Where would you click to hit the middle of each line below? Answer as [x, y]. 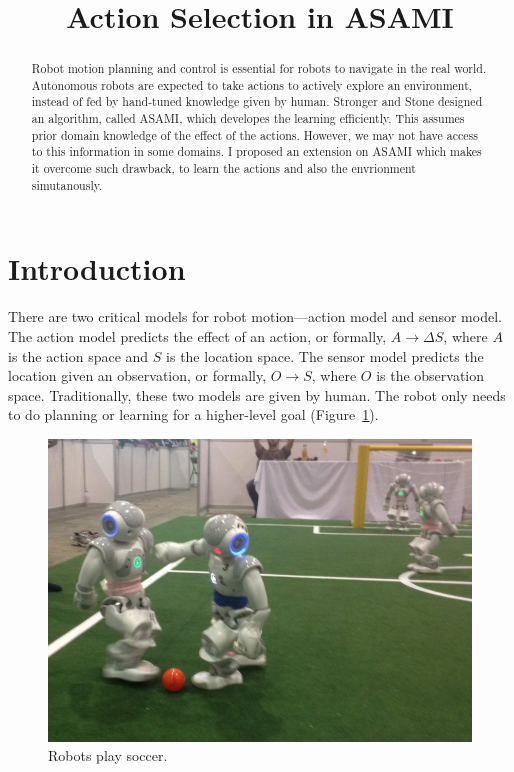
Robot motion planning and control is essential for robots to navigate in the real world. [259, 68]
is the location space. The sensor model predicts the [325, 355]
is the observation [430, 375]
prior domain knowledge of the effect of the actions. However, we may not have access [254, 134]
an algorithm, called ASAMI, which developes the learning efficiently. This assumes [248, 118]
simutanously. [67, 184]
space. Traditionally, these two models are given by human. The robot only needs [257, 394]
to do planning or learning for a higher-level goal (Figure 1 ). [193, 414]
